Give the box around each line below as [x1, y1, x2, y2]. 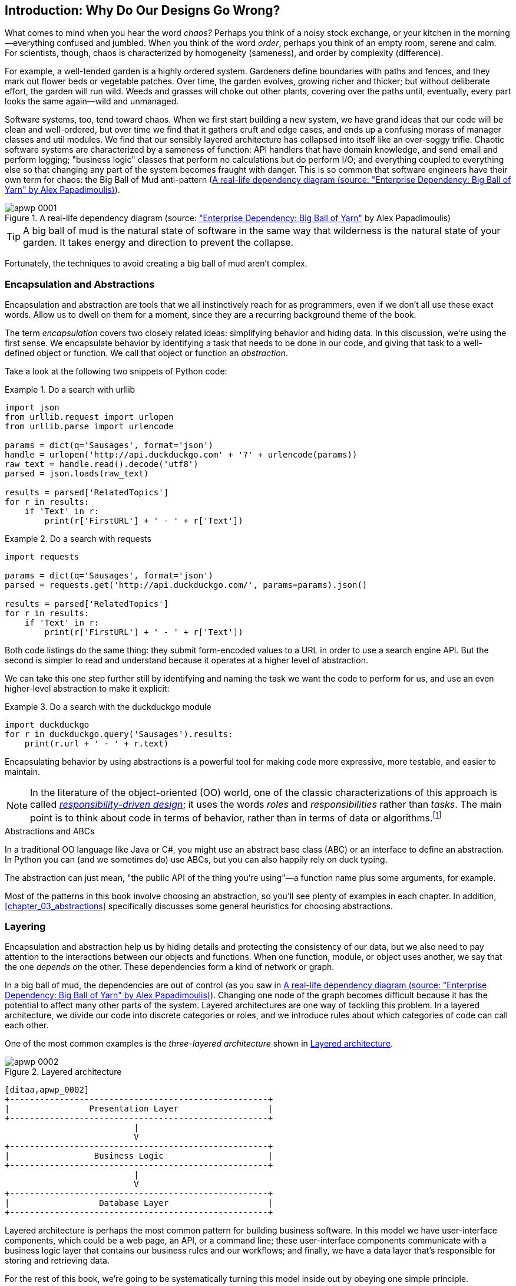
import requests [5, 552, 80, 562]
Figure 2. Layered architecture [5, 1067, 122, 1077]
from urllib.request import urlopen [5, 412, 174, 422]
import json [5, 403, 59, 413]
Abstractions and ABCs [5, 825, 95, 836]
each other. [5, 1020, 49, 1031]
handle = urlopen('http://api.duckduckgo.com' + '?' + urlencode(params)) [5, 450, 358, 460]
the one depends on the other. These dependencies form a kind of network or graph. [5, 962, 335, 972]
